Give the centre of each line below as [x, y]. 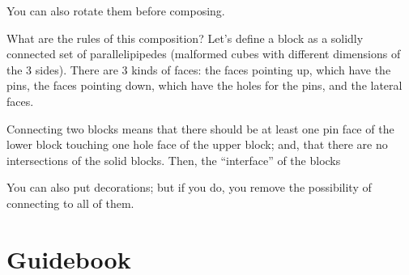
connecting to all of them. [70, 203]
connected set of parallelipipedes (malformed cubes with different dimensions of [204, 54]
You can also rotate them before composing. [116, 11]
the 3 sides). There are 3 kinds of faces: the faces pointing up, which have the [199, 69]
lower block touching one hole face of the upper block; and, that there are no [197, 144]
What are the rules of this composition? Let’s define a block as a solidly [185, 38]
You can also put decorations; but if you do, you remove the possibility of [189, 187]
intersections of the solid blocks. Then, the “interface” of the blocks [174, 160]
